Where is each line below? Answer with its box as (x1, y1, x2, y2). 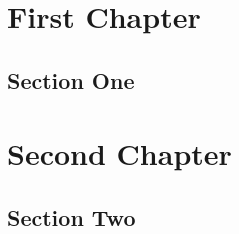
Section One (7, 64, 135, 95)
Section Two (7, 201, 136, 232)
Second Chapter (7, 133, 232, 174)
